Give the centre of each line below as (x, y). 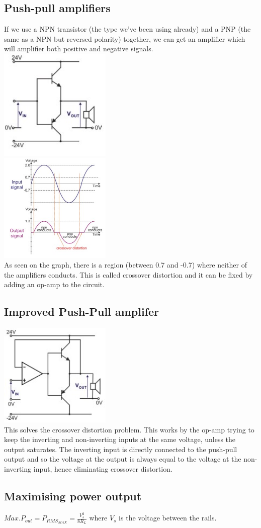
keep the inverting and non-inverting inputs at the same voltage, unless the (120, 439)
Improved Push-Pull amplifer (82, 312)
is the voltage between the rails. (168, 518)
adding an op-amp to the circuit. (54, 284)
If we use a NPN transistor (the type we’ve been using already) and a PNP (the (127, 29)
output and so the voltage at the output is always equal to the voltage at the (123, 459)
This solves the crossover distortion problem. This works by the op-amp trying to (129, 429)
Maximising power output (73, 496)
